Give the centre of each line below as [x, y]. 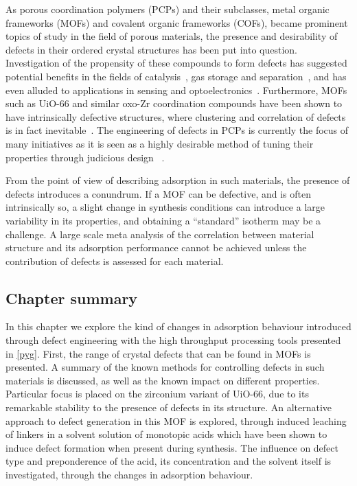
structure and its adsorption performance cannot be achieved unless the [156, 247]
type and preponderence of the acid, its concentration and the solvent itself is [169, 461]
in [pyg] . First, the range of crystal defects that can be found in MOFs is [158, 353]
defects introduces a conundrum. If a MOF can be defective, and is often [159, 193]
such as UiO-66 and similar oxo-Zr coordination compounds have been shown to [174, 103]
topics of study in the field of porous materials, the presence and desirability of [172, 36]
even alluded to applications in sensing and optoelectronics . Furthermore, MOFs [176, 90]
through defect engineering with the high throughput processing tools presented [173, 340]
